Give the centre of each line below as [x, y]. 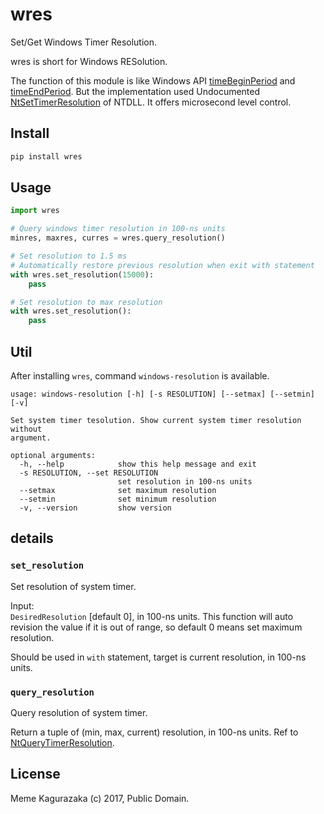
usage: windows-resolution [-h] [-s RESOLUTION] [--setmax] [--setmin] [162, 394]
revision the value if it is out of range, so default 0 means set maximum [156, 627]
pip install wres [46, 156]
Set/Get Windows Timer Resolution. [84, 42]
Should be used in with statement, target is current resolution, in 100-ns [158, 657]
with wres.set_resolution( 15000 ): [82, 274]
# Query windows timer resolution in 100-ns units [118, 229]
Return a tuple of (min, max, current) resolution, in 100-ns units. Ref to [154, 732]
